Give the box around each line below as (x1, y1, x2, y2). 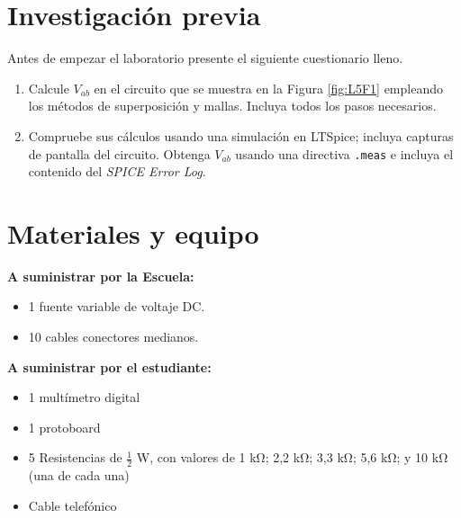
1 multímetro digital (28, 388, 140, 406)
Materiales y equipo (7, 214, 259, 251)
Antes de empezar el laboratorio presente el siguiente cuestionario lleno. (7, 49, 403, 67)
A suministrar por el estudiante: (7, 357, 212, 376)
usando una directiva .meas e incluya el (235, 144, 454, 163)
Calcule (28, 78, 69, 97)
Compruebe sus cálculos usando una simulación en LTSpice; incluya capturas (28, 126, 454, 145)
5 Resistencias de (28, 448, 122, 467)
